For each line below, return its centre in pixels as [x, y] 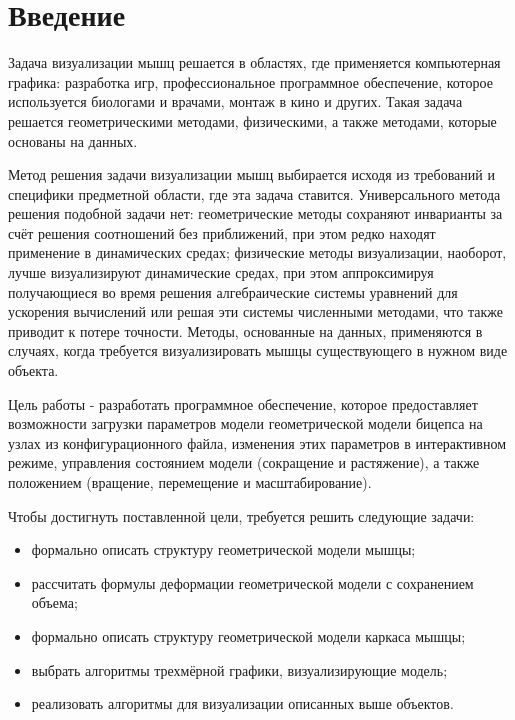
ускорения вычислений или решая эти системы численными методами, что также [255, 311]
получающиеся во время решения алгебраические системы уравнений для [233, 291]
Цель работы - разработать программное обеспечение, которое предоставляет [243, 403]
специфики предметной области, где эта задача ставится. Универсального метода [254, 193]
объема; [54, 602]
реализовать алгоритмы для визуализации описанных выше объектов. [242, 703]
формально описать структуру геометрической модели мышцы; [223, 549]
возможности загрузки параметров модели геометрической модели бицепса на [245, 423]
